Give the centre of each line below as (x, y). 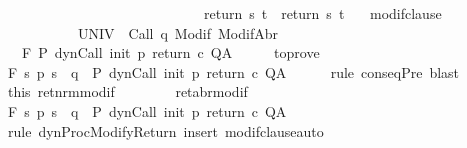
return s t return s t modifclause (322, 13)
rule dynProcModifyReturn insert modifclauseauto (165, 130)
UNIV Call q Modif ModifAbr (177, 32)
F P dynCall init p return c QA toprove (170, 52)
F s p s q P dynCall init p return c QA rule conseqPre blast (233, 71)
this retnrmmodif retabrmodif (127, 91)
